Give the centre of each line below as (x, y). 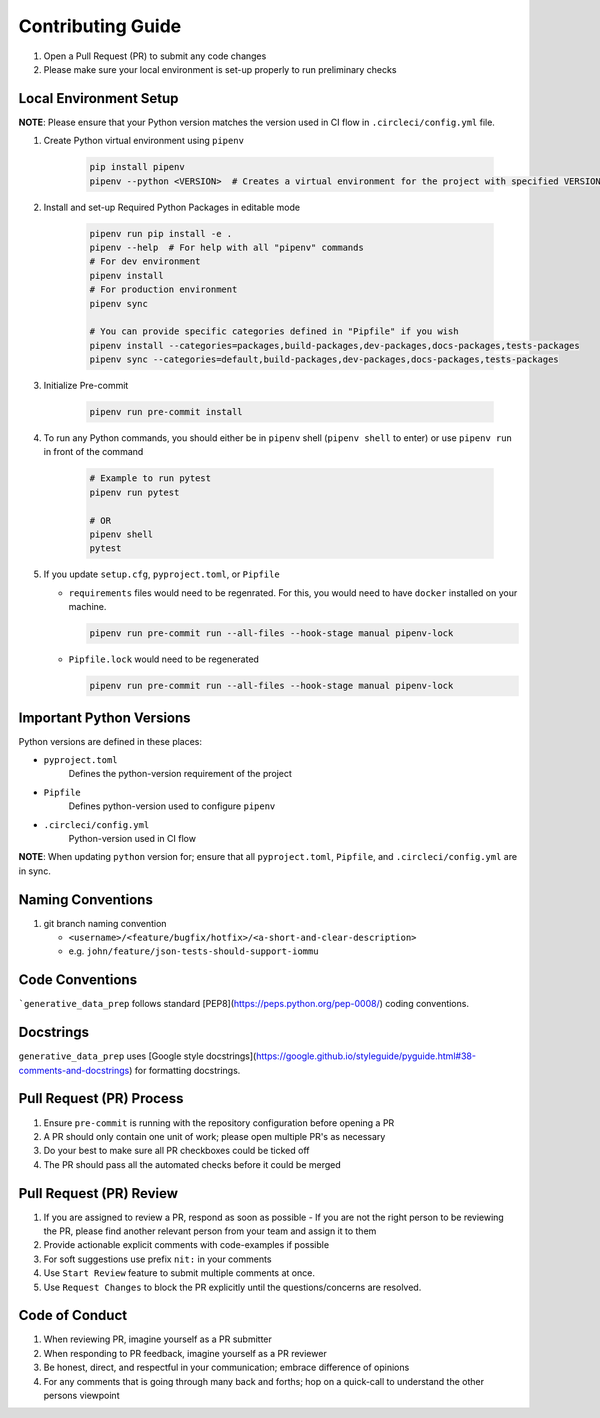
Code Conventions (78, 980)
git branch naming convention (105, 923)
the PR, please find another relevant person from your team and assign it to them (210, 1231)
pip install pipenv (137, 167)
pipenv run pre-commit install (166, 412)
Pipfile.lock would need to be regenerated (164, 659)
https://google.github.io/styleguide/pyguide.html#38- (366, 1056)
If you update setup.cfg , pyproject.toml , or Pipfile (161, 574)
